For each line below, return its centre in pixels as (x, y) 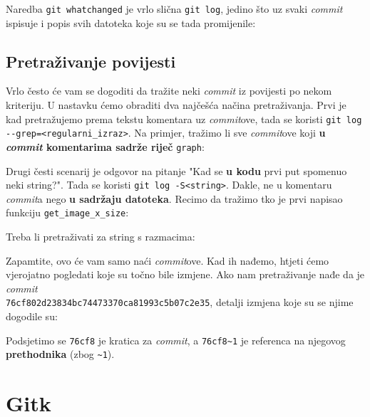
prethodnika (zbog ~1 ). (60, 354)
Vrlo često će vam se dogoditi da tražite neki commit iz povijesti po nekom (169, 91)
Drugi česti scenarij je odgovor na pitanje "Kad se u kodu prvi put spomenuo (176, 170)
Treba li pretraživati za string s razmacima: (101, 237)
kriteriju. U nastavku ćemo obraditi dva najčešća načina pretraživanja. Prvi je (176, 105)
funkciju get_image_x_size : (67, 212)
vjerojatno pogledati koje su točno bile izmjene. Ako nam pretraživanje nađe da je (185, 274)
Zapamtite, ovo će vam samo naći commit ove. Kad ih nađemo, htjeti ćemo (168, 260)
